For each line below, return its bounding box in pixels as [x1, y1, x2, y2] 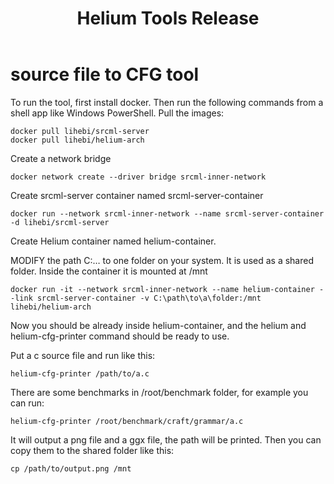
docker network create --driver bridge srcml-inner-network [10, 172, 267, 182]
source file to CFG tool [10, 63, 200, 86]
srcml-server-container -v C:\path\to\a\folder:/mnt [36, 293, 262, 303]
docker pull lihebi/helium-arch [10, 135, 145, 145]
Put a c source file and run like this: [10, 349, 156, 361]
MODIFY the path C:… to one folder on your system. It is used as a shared [10, 254, 314, 266]
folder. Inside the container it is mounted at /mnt [10, 265, 208, 277]
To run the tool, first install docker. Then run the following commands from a [10, 96, 324, 108]
